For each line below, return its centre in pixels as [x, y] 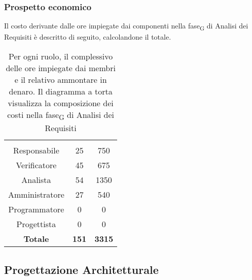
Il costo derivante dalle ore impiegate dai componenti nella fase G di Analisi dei [126, 26]
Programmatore [36, 209]
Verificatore [36, 165]
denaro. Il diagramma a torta [61, 91]
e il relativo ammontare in [61, 79]
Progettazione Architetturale [81, 269]
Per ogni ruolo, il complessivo [61, 56]
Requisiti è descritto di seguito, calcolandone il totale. [88, 37]
